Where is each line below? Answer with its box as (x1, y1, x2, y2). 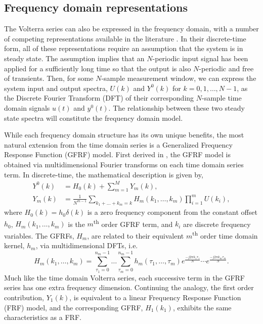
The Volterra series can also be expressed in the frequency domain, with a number (4, 23, 259, 34)
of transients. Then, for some (4, 73, 94, 83)
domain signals (4, 102, 50, 113)
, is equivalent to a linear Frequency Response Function (69, 292, 241, 302)
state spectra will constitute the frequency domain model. (4, 112, 183, 123)
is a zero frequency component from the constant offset (87, 207, 257, 217)
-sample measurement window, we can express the (101, 73, 256, 83)
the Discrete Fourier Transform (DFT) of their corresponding (4, 92, 194, 103)
